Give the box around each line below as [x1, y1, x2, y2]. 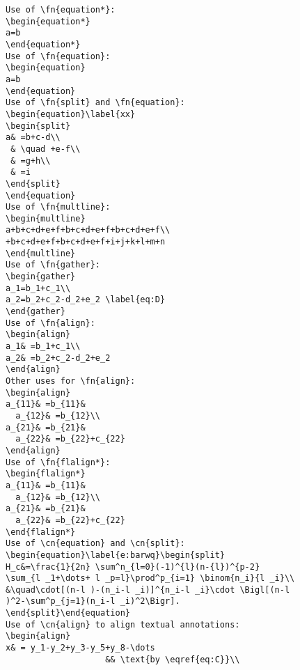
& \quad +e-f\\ [10, 143, 81, 154]
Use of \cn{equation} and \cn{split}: [6, 538, 185, 549]
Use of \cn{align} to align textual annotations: [6, 619, 240, 630]
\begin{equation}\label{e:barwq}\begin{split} [6, 550, 225, 560]
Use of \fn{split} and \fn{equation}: [6, 98, 185, 108]
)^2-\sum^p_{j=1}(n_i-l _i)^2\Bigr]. [6, 596, 180, 607]
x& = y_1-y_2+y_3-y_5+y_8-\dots [6, 643, 155, 653]
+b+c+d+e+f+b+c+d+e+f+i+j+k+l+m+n [6, 237, 166, 247]
